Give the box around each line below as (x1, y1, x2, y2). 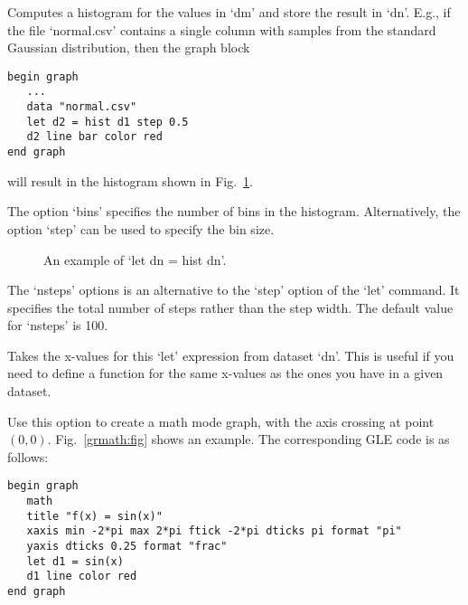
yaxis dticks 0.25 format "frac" (26, 540, 228, 553)
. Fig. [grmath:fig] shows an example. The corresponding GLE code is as (47, 430, 450, 449)
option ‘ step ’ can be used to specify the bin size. (7, 219, 275, 238)
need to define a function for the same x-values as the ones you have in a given (7, 364, 444, 383)
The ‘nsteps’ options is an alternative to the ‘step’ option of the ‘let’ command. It (7, 280, 460, 299)
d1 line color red (26, 570, 137, 583)
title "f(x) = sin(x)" (26, 509, 163, 523)
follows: (7, 447, 49, 466)
